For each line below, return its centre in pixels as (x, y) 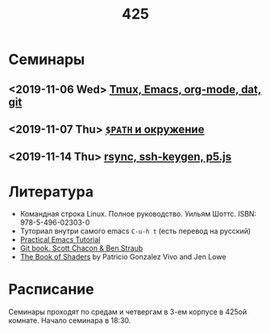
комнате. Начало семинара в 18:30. (70, 321)
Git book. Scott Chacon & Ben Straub (81, 248)
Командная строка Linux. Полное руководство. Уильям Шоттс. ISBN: (138, 214)
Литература (51, 192)
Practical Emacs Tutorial (60, 240)
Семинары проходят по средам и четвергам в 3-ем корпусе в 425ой (128, 312)
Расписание (51, 290)
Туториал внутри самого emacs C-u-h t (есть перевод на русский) (135, 231)
